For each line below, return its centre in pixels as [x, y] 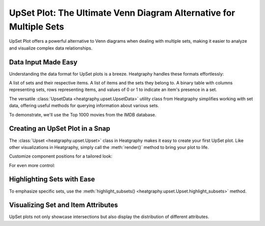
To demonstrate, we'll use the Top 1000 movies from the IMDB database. [83, 114]
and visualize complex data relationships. [51, 48]
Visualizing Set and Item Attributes [64, 205]
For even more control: [32, 165]
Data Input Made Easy [43, 62]
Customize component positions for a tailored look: [61, 156]
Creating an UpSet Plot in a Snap [60, 128]
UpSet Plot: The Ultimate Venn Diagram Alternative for [122, 13]
